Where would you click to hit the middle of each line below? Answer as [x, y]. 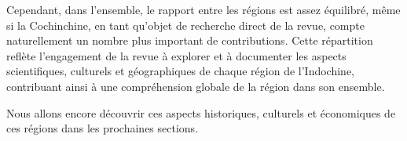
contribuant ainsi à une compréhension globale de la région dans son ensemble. [196, 86]
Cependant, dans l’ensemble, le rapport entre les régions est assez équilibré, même [203, 9]
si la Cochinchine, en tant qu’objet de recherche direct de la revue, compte [185, 25]
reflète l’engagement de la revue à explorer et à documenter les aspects [176, 55]
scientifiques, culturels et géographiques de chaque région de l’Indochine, [180, 71]
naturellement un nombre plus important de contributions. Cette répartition [190, 40]
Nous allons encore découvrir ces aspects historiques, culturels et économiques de [201, 112]
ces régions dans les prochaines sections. [103, 128]
